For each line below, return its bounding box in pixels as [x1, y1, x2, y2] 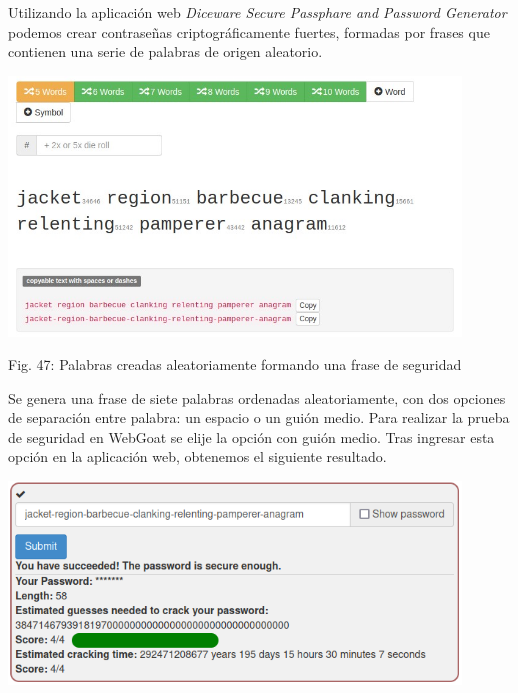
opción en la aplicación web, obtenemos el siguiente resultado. [8, 446, 387, 467]
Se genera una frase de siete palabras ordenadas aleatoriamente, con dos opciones [8, 387, 506, 408]
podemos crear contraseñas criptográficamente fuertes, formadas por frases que [8, 21, 490, 42]
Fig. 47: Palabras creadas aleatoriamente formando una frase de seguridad [8, 354, 462, 375]
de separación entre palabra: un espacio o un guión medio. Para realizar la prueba [8, 407, 510, 428]
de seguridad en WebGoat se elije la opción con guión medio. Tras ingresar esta [8, 426, 495, 447]
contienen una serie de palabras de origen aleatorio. [8, 41, 323, 62]
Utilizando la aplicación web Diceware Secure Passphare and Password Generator [8, 2, 507, 22]
